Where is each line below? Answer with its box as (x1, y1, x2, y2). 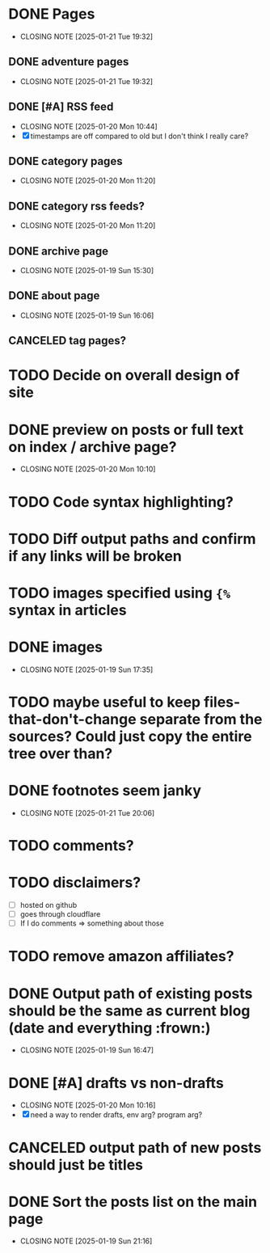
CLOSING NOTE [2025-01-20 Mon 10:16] (19, 1100, 156, 1110)
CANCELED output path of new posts (8, 1138, 262, 1157)
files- (203, 693, 241, 711)
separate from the (139, 711, 263, 728)
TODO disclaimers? (8, 874, 141, 892)
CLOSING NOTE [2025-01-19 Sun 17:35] (19, 664, 154, 674)
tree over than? (8, 745, 113, 763)
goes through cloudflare (19, 909, 101, 919)
